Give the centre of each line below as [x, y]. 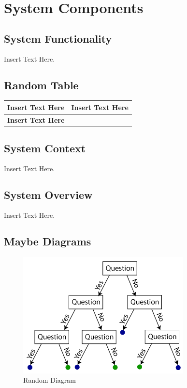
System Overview [48, 194]
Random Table [41, 85]
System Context [45, 148]
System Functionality [58, 38]
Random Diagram [50, 380]
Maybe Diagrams [48, 241]
